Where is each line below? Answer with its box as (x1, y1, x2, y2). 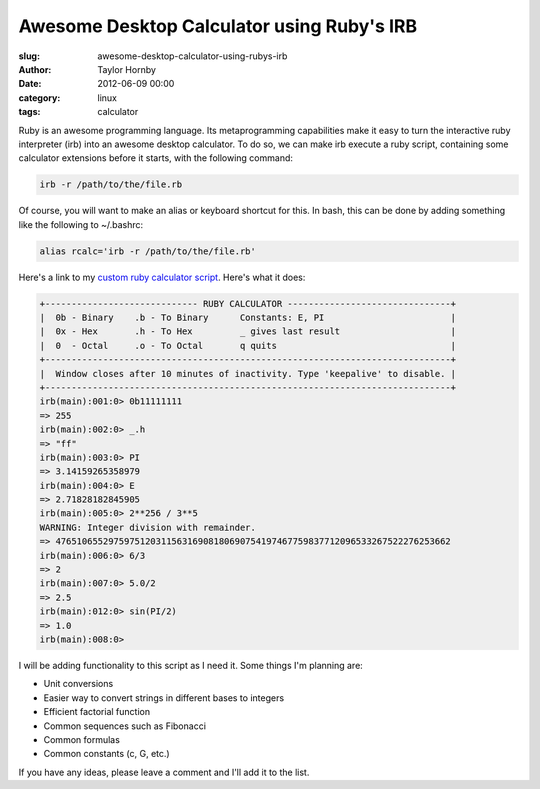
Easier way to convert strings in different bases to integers (43, 691, 285, 704)
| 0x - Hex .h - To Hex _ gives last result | (39, 326, 457, 337)
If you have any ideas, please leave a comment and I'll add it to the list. (18, 766, 310, 778)
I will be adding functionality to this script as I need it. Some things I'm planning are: (18, 659, 364, 671)
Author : (18, 63, 52, 75)
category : (18, 91, 61, 104)
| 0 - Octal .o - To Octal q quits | (39, 340, 457, 351)
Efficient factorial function (43, 706, 150, 718)
